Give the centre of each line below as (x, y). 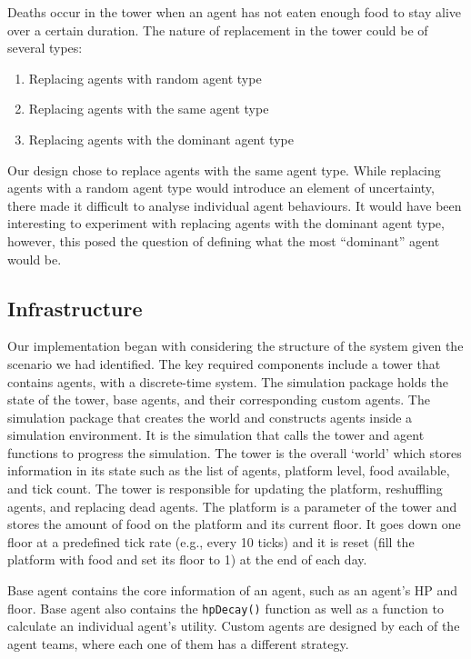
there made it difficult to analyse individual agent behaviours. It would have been (235, 205)
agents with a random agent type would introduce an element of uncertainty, (221, 188)
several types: (45, 48)
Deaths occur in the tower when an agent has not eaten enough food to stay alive (235, 12)
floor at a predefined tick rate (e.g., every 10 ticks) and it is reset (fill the (211, 541)
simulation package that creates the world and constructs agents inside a (210, 417)
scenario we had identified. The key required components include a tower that (224, 363)
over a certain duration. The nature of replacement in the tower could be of (218, 30)
